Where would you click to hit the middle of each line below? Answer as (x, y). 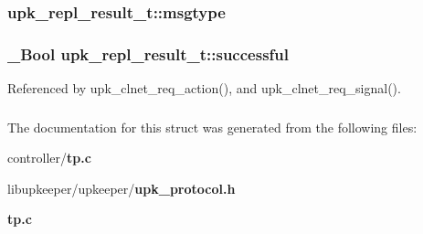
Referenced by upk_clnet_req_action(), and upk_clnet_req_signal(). (204, 88)
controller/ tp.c (49, 158)
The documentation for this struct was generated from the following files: (212, 127)
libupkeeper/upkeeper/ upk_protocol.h (122, 188)
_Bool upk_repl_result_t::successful (148, 53)
